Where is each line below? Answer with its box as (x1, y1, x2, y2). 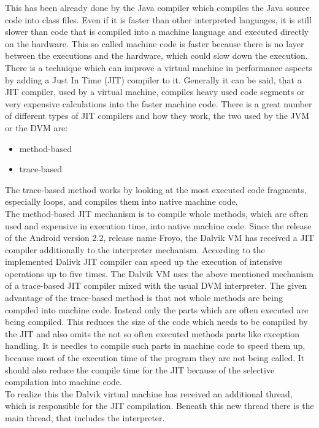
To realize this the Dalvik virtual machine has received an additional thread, (5, 387, 293, 400)
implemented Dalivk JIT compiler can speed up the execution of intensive (5, 255, 283, 268)
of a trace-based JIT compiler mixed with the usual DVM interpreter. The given (5, 279, 307, 292)
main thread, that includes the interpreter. (5, 411, 165, 424)
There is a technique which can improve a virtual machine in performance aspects (5, 61, 312, 74)
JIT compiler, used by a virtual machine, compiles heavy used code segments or (5, 85, 305, 98)
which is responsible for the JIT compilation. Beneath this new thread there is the (5, 399, 314, 412)
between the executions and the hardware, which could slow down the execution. (5, 49, 308, 62)
